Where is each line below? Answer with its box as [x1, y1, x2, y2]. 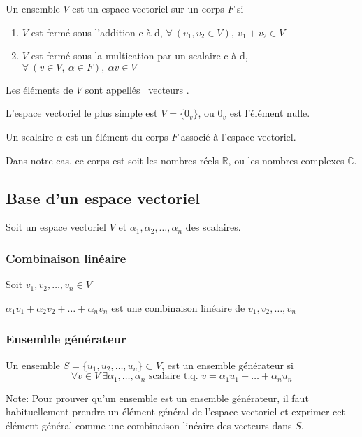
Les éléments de [6, 82, 73, 96]
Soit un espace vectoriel [6, 220, 106, 234]
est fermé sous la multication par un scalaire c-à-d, [31, 48, 248, 63]
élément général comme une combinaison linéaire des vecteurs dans [6, 417, 292, 432]
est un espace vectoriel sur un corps [72, 1, 224, 15]
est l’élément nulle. [229, 106, 310, 120]
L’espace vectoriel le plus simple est [6, 106, 158, 120]
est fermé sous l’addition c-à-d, [31, 24, 163, 39]
